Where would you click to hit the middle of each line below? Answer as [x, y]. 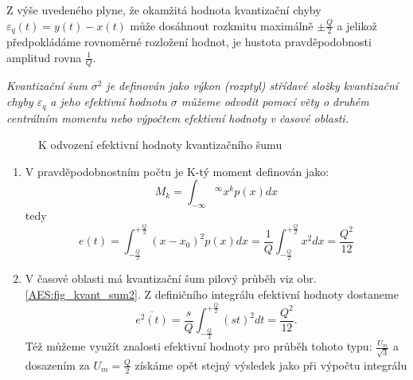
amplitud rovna [44, 57]
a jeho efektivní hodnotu [109, 102]
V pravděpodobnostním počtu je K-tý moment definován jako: [177, 171]
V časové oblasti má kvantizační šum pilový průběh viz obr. [171, 278]
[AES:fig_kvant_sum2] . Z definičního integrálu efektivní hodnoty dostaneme [212, 294]
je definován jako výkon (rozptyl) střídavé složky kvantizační [252, 86]
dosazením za [57, 364]
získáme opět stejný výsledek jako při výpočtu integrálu [271, 364]
